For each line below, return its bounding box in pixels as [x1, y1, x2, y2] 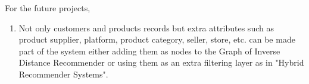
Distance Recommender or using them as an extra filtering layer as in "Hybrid [18, 56, 304, 69]
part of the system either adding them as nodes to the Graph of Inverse [18, 44, 280, 57]
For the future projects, [5, 2, 90, 14]
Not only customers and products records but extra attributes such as [18, 21, 274, 34]
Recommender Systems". [18, 67, 108, 80]
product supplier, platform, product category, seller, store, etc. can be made [18, 33, 295, 46]
